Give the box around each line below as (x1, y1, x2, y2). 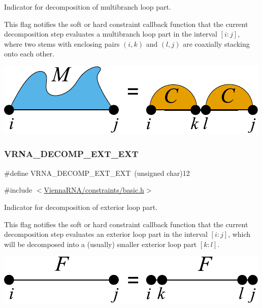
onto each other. (4, 48, 54, 59)
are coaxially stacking (183, 38, 250, 49)
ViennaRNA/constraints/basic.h (44, 184, 144, 195)
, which (228, 229, 251, 239)
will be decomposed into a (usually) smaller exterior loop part (4, 238, 197, 249)
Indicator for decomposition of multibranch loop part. (4, 2, 171, 12)
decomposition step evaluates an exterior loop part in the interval (4, 229, 208, 239)
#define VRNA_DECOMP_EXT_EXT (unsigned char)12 (4, 167, 190, 178)
